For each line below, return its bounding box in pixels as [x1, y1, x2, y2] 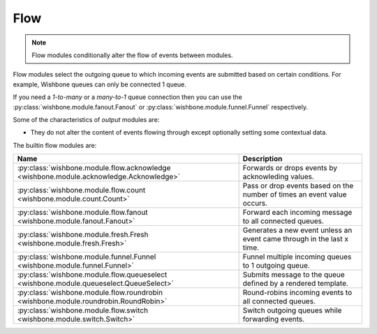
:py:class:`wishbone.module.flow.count [17, 185, 146, 195]
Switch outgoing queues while [242, 305, 342, 315]
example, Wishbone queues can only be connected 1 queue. [13, 80, 186, 89]
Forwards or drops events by [242, 163, 338, 173]
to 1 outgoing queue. [242, 261, 310, 271]
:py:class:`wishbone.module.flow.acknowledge [17, 163, 171, 173]
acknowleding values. [242, 172, 314, 181]
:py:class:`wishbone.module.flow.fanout [17, 208, 148, 218]
